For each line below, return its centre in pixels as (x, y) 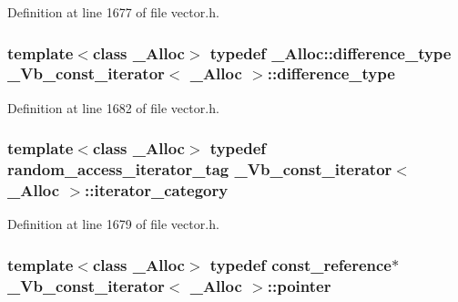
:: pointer (299, 285)
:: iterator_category (157, 190)
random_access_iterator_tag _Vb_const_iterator (200, 169)
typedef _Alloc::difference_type (331, 52)
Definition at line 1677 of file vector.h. (113, 12)
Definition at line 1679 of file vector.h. (113, 224)
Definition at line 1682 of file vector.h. (113, 107)
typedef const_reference (300, 264)
